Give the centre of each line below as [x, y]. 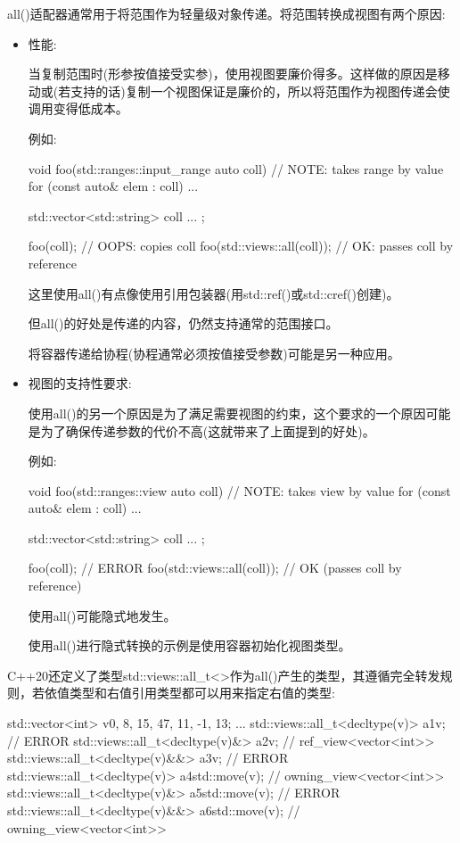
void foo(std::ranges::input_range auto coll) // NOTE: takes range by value [236, 168]
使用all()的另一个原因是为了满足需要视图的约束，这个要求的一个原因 [227, 413]
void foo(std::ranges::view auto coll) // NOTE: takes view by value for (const [239, 490]
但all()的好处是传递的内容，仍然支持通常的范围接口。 [183, 323]
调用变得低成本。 [78, 108]
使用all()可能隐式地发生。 [102, 615]
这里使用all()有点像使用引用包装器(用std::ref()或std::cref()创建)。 [214, 293]
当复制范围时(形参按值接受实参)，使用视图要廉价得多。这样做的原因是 [233, 74]
